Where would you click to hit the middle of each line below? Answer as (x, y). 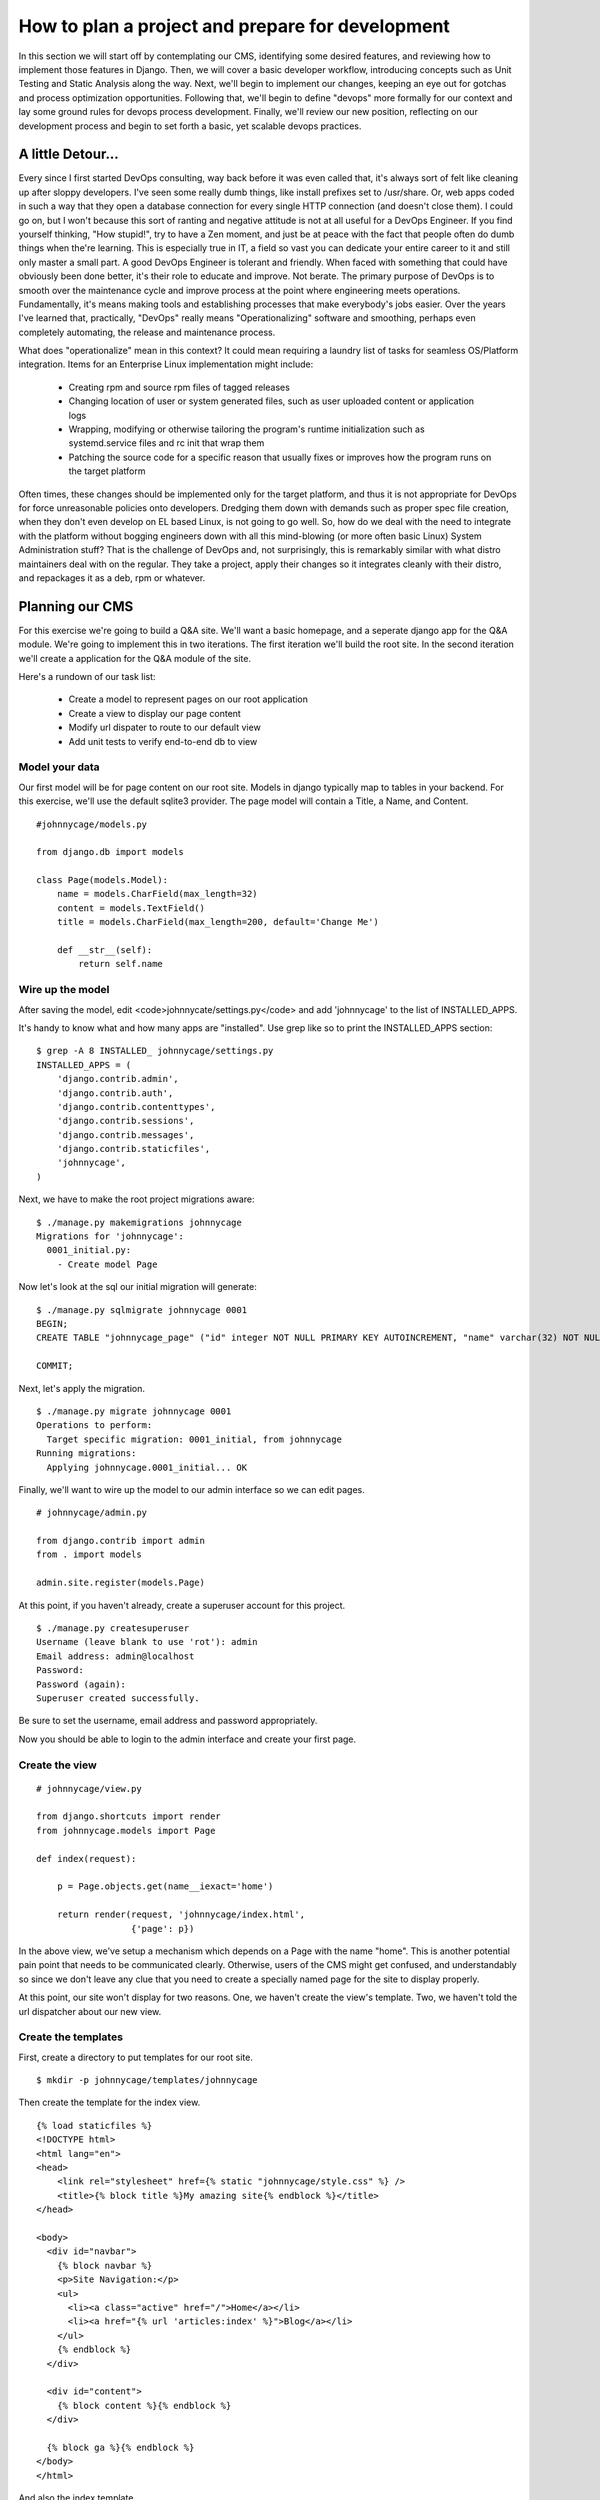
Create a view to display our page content (155, 713)
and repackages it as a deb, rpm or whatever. (112, 577)
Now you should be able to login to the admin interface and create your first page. (187, 1739)
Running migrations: (86, 1453)
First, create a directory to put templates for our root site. (136, 2057)
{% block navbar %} (104, 2265)
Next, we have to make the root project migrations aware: (136, 1199)
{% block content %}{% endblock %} (144, 2405)
